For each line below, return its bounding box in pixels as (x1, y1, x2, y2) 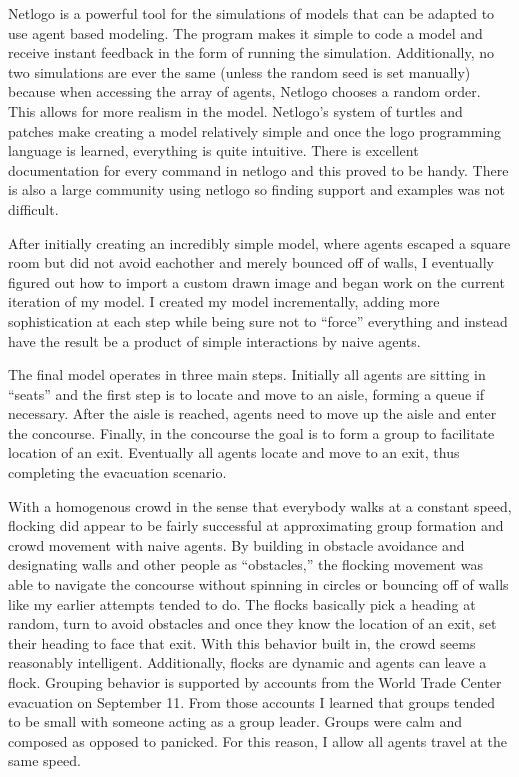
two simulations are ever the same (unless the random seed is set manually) (8, 61, 471, 82)
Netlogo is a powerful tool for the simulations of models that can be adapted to (8, 3, 495, 23)
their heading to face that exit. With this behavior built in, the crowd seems (8, 632, 476, 653)
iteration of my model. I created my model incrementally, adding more (8, 291, 440, 312)
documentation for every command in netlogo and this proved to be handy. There (8, 159, 509, 180)
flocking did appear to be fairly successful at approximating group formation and (8, 515, 504, 536)
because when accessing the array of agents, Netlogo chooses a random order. (8, 81, 481, 102)
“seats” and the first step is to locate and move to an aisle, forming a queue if (8, 383, 485, 404)
